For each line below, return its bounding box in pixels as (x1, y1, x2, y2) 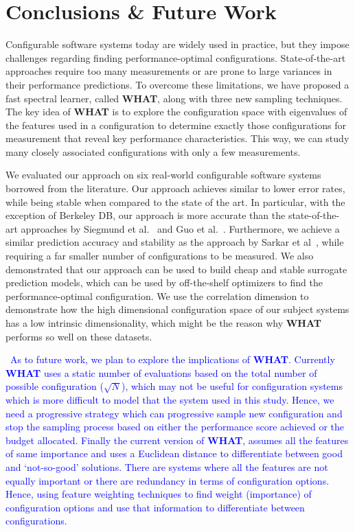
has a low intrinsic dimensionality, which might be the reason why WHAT (5, 316, 321, 329)
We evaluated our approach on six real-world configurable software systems (5, 167, 321, 182)
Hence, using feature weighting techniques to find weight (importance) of (5, 487, 312, 501)
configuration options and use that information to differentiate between (5, 500, 305, 514)
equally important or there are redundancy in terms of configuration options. (5, 473, 330, 487)
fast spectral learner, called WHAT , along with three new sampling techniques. (5, 91, 343, 105)
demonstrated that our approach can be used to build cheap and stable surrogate (5, 262, 347, 276)
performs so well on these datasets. (5, 329, 152, 343)
